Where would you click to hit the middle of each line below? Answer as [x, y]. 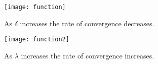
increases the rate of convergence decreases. [87, 23]
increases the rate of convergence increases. [88, 55]
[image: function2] [37, 40]
